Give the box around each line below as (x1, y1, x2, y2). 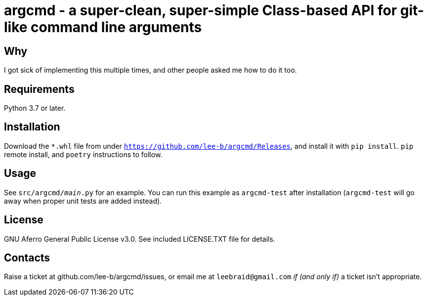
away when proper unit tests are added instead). (4, 196, 162, 205)
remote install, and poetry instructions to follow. (4, 150, 163, 159)
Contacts (4, 251, 50, 264)
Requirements (4, 83, 75, 95)
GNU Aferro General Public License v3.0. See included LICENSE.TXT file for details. (4, 234, 275, 243)
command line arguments (31, 19, 202, 36)
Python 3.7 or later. (4, 104, 66, 113)
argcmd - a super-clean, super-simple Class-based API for (4, 2, 397, 19)
